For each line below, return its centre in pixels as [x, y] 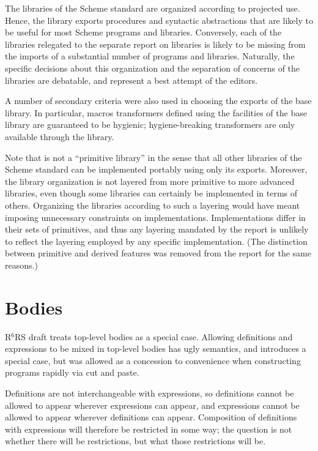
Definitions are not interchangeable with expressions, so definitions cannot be [150, 393]
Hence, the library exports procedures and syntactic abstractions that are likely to [159, 20]
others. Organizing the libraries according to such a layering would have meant [153, 205]
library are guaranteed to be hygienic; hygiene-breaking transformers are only [150, 125]
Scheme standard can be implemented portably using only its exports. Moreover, [156, 169]
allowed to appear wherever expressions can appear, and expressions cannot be [152, 405]
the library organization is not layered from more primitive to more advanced [150, 181]
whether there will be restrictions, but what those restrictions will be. [135, 441]
